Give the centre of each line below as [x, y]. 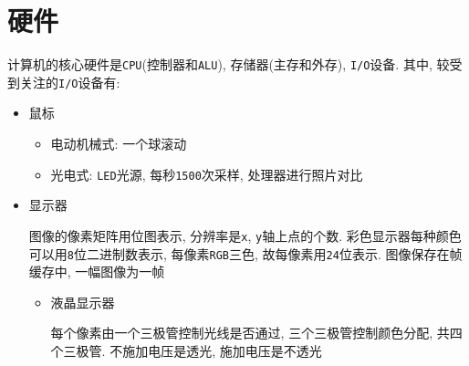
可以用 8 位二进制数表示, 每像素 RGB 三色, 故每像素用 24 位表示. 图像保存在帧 [245, 253]
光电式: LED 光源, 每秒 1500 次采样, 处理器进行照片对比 [207, 174]
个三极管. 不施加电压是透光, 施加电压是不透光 [186, 350]
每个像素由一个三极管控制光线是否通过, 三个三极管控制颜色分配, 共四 [256, 333]
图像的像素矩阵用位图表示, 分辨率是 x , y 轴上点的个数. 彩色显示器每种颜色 [245, 235]
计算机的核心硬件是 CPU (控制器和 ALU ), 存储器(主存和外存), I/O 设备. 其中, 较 [229, 64]
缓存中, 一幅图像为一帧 [97, 272]
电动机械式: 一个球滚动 [119, 144]
